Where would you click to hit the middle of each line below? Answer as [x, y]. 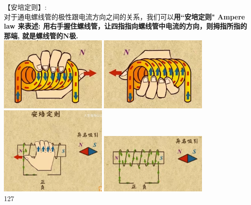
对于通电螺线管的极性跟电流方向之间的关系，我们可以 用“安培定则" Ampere [125, 16]
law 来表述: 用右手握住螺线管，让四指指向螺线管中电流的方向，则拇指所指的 [125, 26]
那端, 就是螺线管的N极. [41, 35]
